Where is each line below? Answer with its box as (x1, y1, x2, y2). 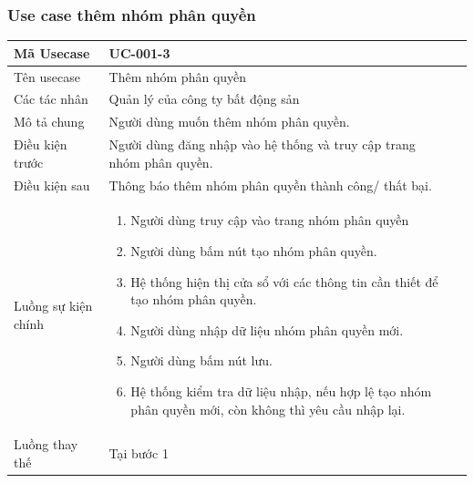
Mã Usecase (14, 43, 90, 62)
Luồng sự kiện (14, 296, 93, 315)
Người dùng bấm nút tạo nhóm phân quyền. (130, 241, 377, 260)
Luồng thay (14, 435, 78, 454)
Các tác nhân (14, 89, 88, 108)
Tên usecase (14, 67, 80, 86)
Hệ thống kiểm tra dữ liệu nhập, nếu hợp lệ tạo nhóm (130, 381, 432, 400)
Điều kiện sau (14, 175, 90, 194)
